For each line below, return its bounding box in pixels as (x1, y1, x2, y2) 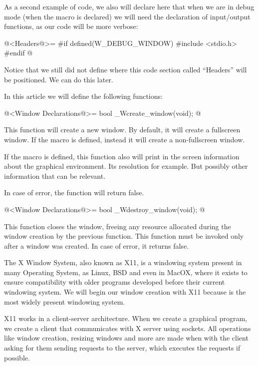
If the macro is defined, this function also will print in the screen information (4, 151, 240, 161)
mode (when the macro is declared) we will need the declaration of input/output (4, 11, 251, 21)
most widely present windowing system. (4, 296, 125, 307)
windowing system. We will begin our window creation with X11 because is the (4, 287, 246, 297)
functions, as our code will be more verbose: (4, 21, 138, 31)
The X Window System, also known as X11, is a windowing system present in (4, 257, 242, 268)
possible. (4, 352, 30, 363)
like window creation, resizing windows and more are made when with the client (4, 333, 249, 343)
